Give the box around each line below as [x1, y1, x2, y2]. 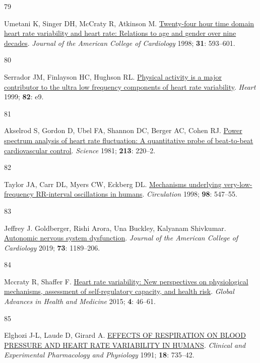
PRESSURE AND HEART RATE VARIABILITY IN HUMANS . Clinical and [4, 339, 246, 350]
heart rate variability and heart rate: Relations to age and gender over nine [4, 28, 236, 38]
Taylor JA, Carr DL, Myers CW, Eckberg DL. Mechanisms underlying [4, 178, 222, 189]
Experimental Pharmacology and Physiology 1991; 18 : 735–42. [4, 349, 194, 360]
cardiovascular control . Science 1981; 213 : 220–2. [4, 145, 156, 155]
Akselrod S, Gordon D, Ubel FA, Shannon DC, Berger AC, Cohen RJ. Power [4, 125, 242, 136]
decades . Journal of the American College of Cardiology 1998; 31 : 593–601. [4, 37, 235, 48]
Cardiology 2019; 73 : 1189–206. [4, 242, 100, 253]
